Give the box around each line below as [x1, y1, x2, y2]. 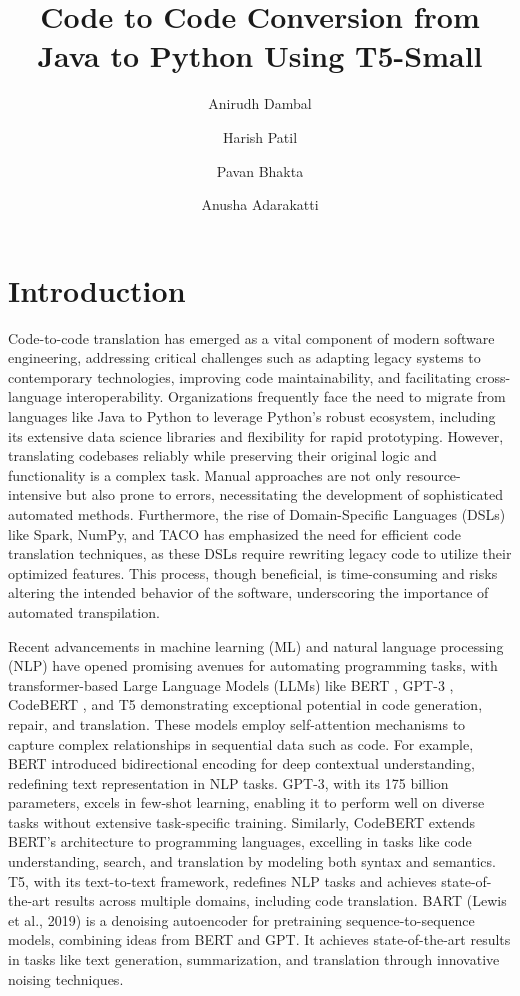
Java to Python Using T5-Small [37, 35, 483, 76]
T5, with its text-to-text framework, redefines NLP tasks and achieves [8, 870, 437, 891]
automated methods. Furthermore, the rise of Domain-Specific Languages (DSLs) [8, 503, 506, 524]
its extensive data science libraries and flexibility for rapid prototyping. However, [8, 425, 504, 446]
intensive [8, 484, 62, 505]
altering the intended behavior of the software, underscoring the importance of [8, 582, 489, 603]
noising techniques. [8, 968, 124, 989]
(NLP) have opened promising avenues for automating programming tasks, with [8, 655, 498, 676]
